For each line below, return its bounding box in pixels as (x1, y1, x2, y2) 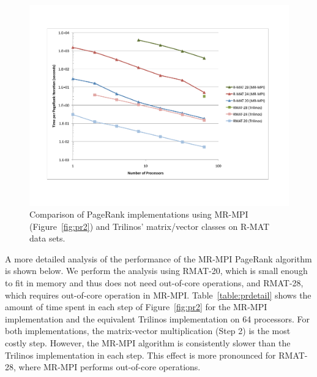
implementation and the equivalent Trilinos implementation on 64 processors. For (5, 312, 310, 325)
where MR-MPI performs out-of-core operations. (18, 360, 201, 373)
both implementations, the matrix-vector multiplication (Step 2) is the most (5, 324, 291, 337)
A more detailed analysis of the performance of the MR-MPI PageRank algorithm (5, 252, 312, 265)
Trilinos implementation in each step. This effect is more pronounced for (5, 348, 276, 361)
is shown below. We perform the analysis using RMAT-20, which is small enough (5, 264, 308, 277)
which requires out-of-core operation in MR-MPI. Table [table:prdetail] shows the (5, 288, 311, 301)
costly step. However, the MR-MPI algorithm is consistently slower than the (5, 337, 291, 349)
